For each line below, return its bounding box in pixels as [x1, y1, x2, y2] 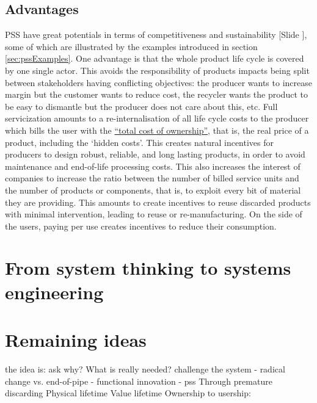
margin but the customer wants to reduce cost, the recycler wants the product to [5, 88, 308, 101]
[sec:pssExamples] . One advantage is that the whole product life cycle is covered [5, 52, 304, 65]
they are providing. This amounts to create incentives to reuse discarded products [5, 195, 311, 208]
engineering [5, 279, 104, 304]
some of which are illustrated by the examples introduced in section [5, 40, 258, 53]
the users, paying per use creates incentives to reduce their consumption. [5, 219, 277, 232]
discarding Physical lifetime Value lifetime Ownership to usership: [5, 387, 251, 399]
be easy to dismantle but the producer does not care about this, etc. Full [5, 100, 278, 112]
